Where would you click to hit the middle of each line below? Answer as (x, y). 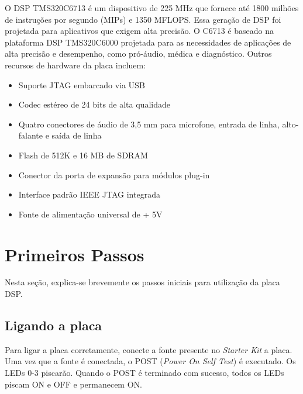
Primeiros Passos (75, 254)
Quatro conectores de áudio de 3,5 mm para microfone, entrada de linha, (149, 124)
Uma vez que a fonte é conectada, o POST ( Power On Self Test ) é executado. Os (150, 361)
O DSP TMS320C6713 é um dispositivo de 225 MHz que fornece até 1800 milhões (152, 8)
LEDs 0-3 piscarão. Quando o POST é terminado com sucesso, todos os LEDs (144, 373)
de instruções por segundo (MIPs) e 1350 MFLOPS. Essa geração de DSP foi (143, 19)
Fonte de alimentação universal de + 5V (90, 214)
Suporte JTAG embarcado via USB (82, 84)
